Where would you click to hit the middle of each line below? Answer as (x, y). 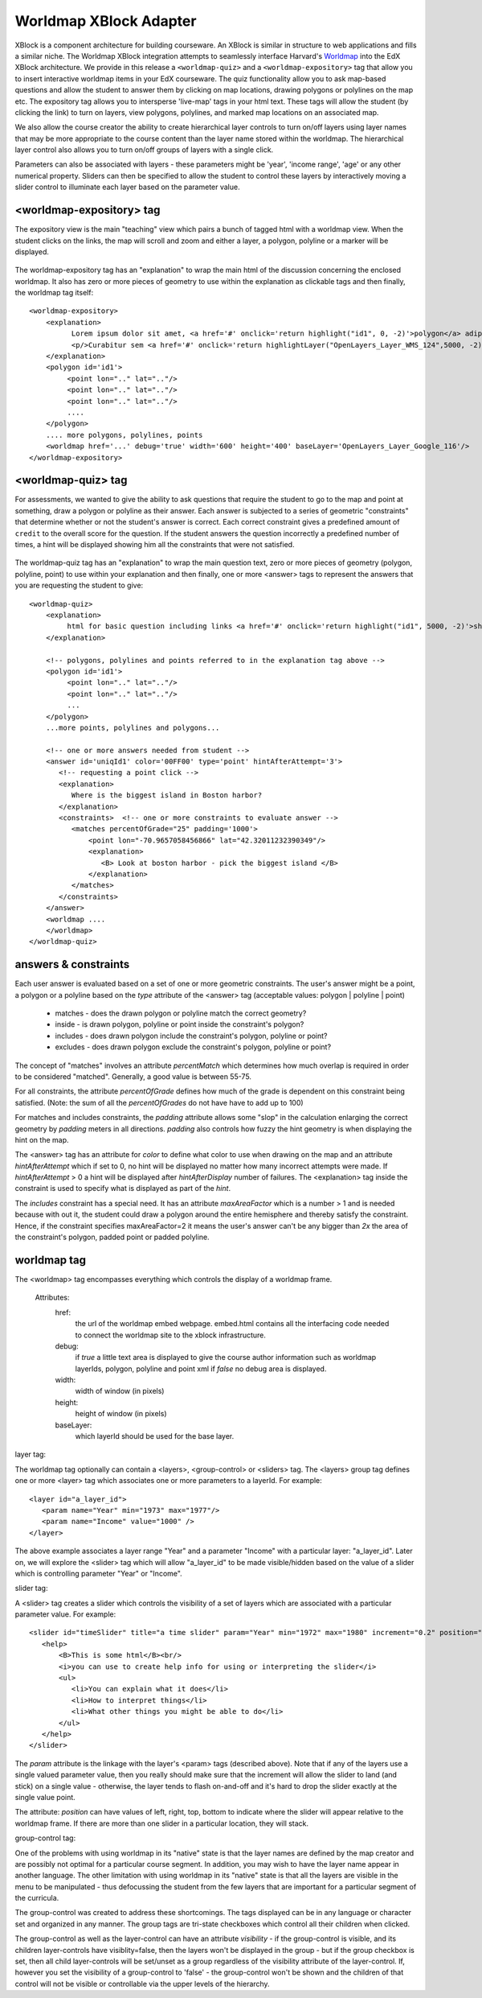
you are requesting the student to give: (79, 585)
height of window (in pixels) (121, 1414)
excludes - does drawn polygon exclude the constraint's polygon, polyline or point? (193, 1047)
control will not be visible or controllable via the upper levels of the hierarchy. (142, 1984)
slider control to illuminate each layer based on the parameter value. (127, 187)
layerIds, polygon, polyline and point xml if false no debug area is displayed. (201, 1369)
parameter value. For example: (65, 1614)
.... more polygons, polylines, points (124, 435)
